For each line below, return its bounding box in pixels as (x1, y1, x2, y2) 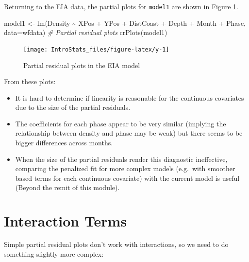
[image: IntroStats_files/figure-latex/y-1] (23, 46, 169, 53)
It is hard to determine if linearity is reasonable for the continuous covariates (15, 92, 244, 103)
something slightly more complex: (4, 248, 104, 259)
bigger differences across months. (15, 138, 113, 148)
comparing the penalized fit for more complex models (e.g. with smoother (15, 163, 235, 174)
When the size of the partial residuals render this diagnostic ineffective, (15, 154, 228, 164)
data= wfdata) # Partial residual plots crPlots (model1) (4, 27, 167, 37)
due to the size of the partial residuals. (15, 102, 131, 112)
